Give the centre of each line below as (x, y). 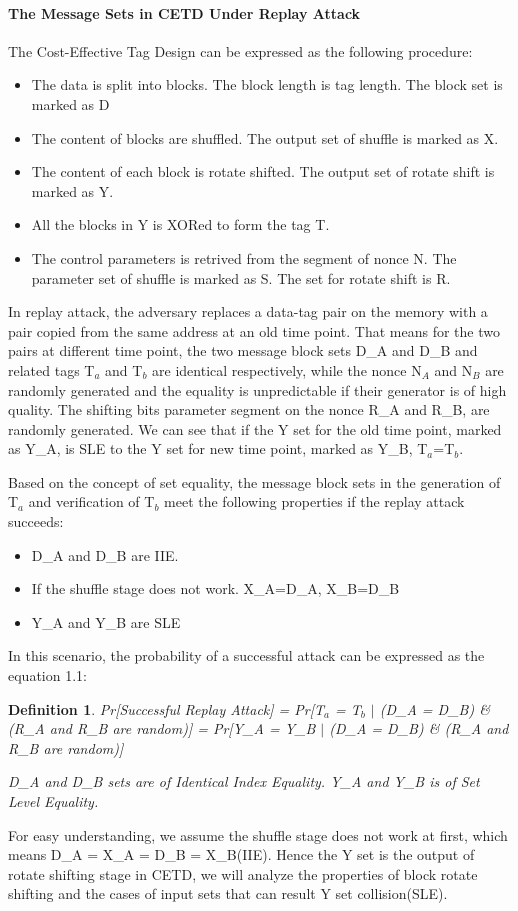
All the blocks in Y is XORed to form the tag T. (180, 224)
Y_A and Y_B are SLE (106, 621)
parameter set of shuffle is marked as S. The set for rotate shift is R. (241, 277)
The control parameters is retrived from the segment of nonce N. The (244, 257)
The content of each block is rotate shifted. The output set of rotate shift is (263, 171)
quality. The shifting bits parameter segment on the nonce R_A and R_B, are (249, 409)
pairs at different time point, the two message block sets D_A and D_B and (243, 350)
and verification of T (91, 501)
